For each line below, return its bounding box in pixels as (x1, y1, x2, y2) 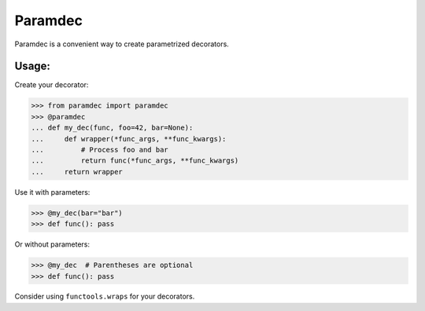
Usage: (14, 60, 51, 73)
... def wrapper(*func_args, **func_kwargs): (31, 134, 227, 143)
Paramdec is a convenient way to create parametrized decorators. (14, 39, 230, 49)
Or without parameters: (14, 240, 91, 249)
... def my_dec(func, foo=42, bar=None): (31, 123, 194, 133)
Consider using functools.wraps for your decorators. (14, 291, 195, 302)
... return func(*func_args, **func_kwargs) (31, 156, 239, 165)
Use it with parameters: (14, 187, 91, 196)
